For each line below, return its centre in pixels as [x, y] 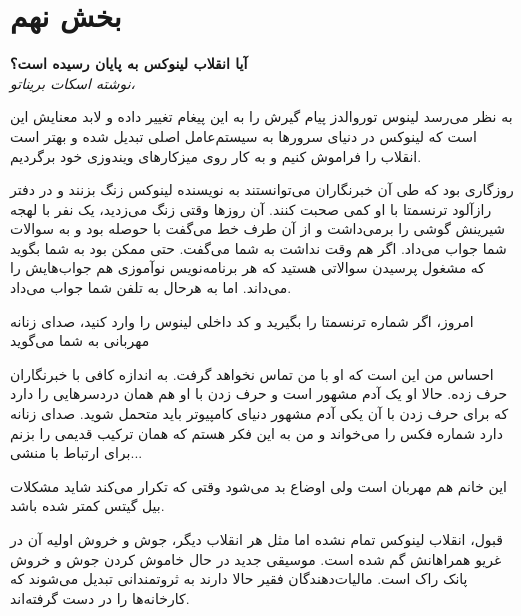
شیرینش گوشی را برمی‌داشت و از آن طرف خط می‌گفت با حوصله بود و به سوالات [258, 228]
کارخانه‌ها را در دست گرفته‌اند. [100, 597]
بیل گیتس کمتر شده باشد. [87, 505]
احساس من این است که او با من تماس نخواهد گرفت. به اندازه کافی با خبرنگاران [252, 373]
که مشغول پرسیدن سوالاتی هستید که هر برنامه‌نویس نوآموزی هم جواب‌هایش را [247, 267]
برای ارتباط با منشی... [76, 452]
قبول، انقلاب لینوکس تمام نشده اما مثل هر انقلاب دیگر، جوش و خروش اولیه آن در [256, 539]
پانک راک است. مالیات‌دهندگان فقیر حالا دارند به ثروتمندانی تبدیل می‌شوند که [239, 578]
